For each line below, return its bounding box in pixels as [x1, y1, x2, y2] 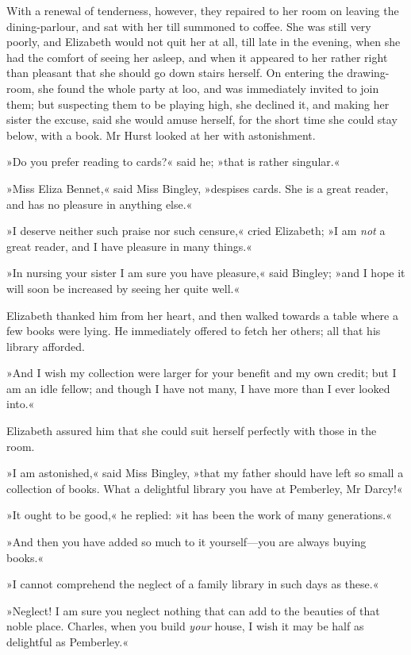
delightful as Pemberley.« [6, 634, 129, 649]
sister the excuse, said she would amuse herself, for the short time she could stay [6, 111, 398, 128]
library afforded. [6, 337, 85, 354]
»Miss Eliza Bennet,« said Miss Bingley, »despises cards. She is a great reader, [6, 179, 389, 196]
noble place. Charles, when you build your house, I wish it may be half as [6, 618, 364, 634]
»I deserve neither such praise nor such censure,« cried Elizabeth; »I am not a [6, 222, 386, 239]
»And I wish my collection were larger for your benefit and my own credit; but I [6, 364, 397, 381]
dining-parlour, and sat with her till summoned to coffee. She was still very [6, 17, 371, 34]
